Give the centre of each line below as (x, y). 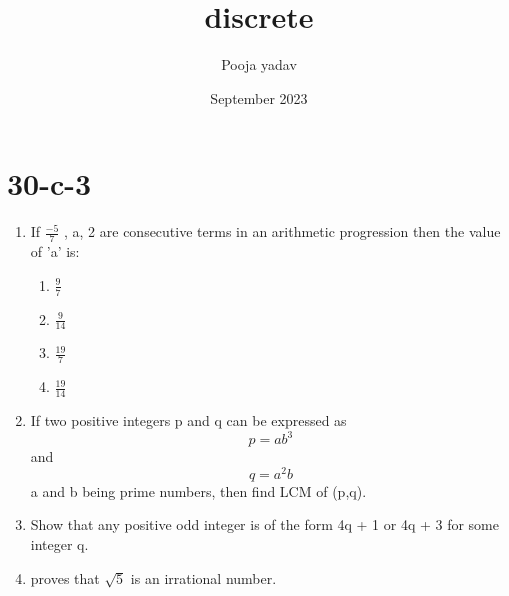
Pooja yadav (259, 64)
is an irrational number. (203, 577)
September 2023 (259, 97)
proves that (65, 577)
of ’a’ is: (55, 251)
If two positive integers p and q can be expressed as (188, 419)
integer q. (59, 543)
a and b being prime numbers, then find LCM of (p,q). (198, 490)
